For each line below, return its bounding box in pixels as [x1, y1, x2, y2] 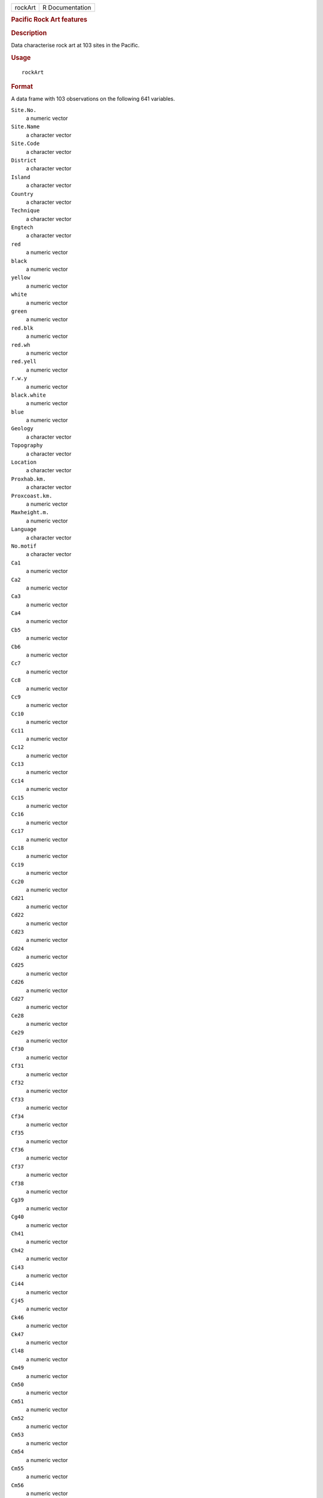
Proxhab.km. [11, 475, 46, 482]
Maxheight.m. [11, 509, 50, 516]
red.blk [11, 324, 34, 331]
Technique [11, 207, 40, 214]
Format [11, 82, 33, 90]
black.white [11, 391, 46, 398]
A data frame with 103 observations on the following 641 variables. [11, 95, 175, 102]
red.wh [11, 342, 31, 348]
